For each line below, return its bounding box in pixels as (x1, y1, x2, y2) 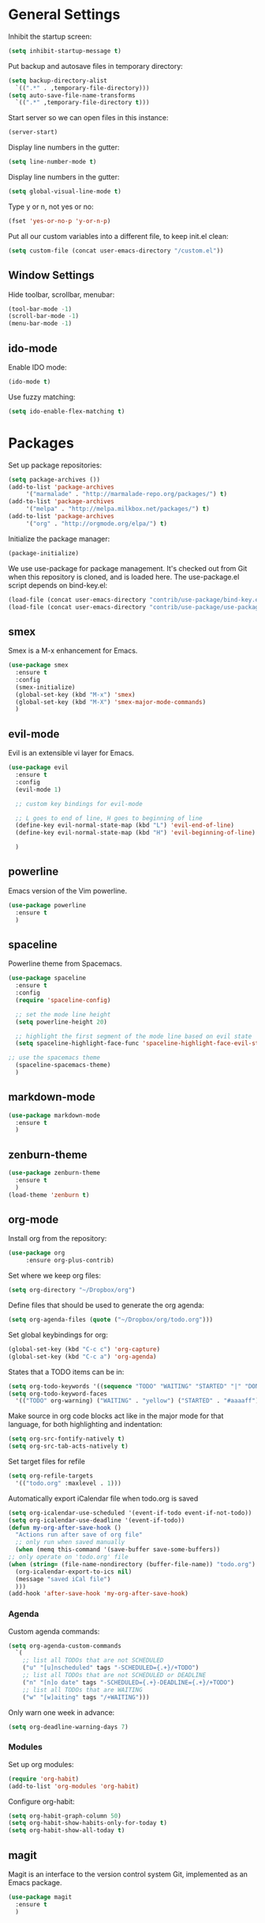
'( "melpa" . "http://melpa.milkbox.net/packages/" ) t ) (25, 505, 211, 513)
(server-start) (8, 128, 58, 136)
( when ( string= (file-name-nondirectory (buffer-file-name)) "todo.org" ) (8, 1560, 256, 1568)
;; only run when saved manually (15, 1539, 125, 1546)
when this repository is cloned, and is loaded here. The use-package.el (8, 572, 240, 581)
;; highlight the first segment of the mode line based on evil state (15, 1032, 252, 1040)
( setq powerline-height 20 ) (15, 1018, 108, 1026)
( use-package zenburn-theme (8, 1169, 101, 1177)
